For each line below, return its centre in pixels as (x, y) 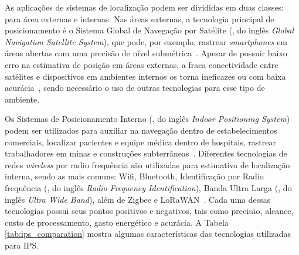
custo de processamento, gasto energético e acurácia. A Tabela (117, 222)
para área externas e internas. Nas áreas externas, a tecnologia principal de (140, 18)
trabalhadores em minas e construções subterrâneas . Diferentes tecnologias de (146, 153)
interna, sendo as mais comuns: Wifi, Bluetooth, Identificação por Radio (134, 176)
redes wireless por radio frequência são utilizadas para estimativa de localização (147, 164)
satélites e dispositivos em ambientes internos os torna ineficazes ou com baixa (145, 76)
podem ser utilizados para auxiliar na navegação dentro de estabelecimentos (141, 130)
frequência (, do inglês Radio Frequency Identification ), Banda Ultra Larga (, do (148, 187)
